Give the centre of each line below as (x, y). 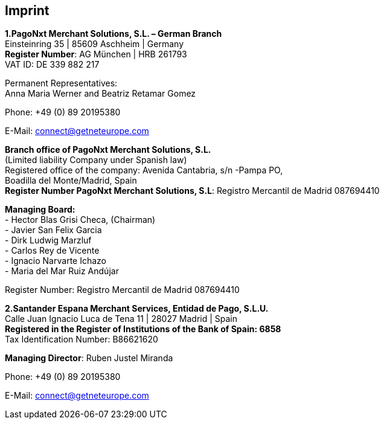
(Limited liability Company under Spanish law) (96, 160)
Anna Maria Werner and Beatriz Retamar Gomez (101, 94)
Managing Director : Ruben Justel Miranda (89, 358)
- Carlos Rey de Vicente (52, 251)
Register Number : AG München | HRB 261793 (96, 54)
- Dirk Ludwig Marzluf (48, 240)
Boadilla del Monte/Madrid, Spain (71, 181)
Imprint (27, 11)
